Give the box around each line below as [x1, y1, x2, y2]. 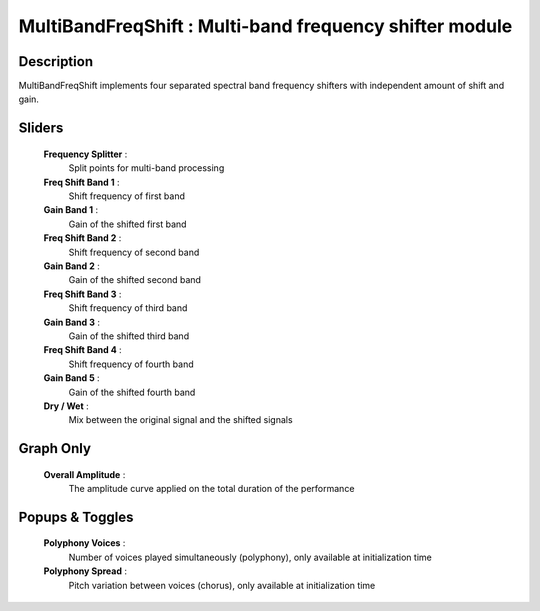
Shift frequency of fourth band [68, 358, 194, 370]
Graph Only [18, 440, 92, 457]
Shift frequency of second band [68, 246, 200, 258]
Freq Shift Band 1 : [43, 176, 120, 188]
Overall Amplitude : [43, 468, 126, 480]
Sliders [18, 120, 64, 137]
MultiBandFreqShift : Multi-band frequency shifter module [18, 15, 513, 37]
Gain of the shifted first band [68, 218, 187, 230]
